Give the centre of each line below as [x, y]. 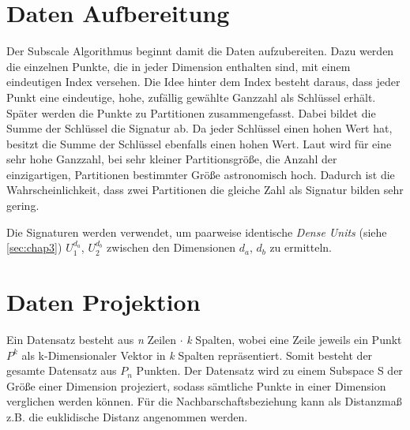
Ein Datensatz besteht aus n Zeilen [91, 339]
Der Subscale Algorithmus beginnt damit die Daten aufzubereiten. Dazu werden [200, 51]
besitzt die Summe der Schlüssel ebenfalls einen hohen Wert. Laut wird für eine [199, 143]
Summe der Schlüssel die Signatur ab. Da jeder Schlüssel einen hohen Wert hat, [199, 128]
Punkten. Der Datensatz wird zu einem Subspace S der [269, 370]
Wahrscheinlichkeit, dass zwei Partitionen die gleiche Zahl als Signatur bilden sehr [205, 190]
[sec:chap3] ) [34, 247]
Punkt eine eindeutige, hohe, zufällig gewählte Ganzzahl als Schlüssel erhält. [191, 97]
